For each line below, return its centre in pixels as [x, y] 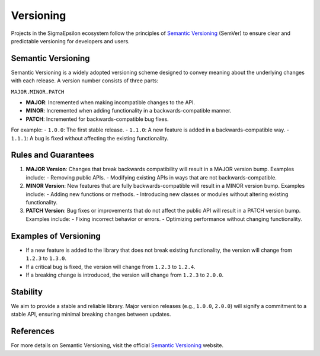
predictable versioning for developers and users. [70, 41]
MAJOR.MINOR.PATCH [38, 92]
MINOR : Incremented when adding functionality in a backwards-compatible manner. [129, 111]
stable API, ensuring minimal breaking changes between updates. [91, 315]
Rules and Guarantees [53, 155]
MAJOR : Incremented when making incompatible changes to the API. [111, 102]
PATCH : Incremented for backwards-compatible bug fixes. [97, 119]
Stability [27, 292]
